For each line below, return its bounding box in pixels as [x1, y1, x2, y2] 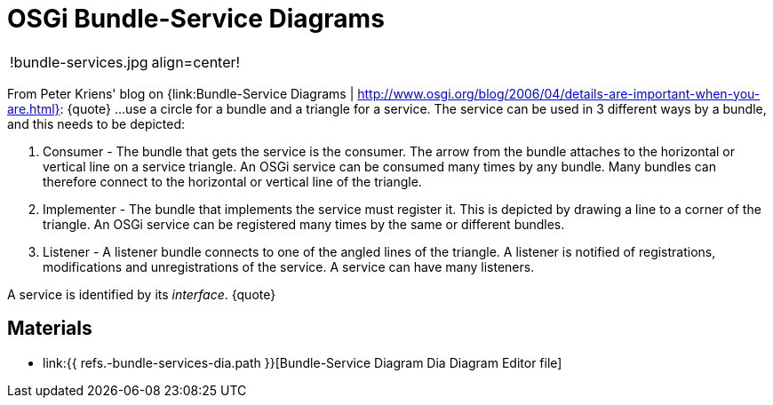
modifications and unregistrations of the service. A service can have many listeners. [43, 258, 535, 274]
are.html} [7, 100, 60, 116]
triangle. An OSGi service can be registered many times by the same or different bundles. [43, 216, 565, 232]
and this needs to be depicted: [7, 115, 186, 131]
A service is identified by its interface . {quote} [7, 286, 276, 302]
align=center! [151, 52, 241, 71]
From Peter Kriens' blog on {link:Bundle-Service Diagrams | [7, 85, 355, 101]
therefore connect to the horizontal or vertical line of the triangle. [43, 173, 422, 189]
